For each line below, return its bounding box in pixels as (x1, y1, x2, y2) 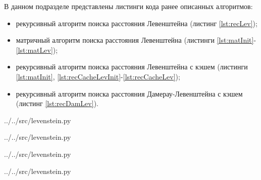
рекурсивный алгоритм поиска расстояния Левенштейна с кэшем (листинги (16, 61, 248, 72)
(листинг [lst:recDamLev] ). (16, 98, 98, 109)
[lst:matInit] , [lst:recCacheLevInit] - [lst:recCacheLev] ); (16, 71, 180, 81)
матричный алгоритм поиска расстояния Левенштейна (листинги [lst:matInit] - (16, 35, 256, 45)
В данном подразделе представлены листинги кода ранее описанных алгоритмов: (4, 1, 253, 11)
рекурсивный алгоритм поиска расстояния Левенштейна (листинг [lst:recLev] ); (16, 18, 257, 28)
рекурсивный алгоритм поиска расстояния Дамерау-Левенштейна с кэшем (16, 88, 243, 99)
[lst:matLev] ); (16, 44, 58, 55)
